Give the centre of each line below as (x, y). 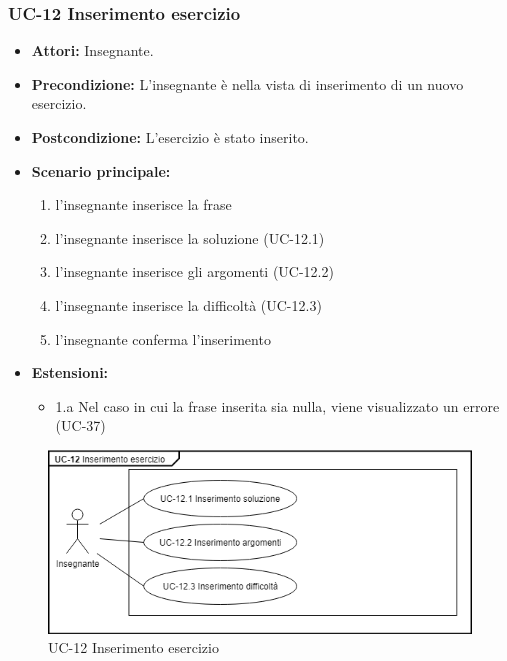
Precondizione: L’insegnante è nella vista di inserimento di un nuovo (247, 83)
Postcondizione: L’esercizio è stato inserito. (170, 137)
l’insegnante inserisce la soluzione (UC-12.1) (190, 237)
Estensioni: (70, 372)
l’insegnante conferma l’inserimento (163, 338)
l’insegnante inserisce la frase (143, 204)
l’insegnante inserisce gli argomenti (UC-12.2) (194, 271)
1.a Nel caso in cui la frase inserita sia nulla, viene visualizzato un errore (277, 405)
